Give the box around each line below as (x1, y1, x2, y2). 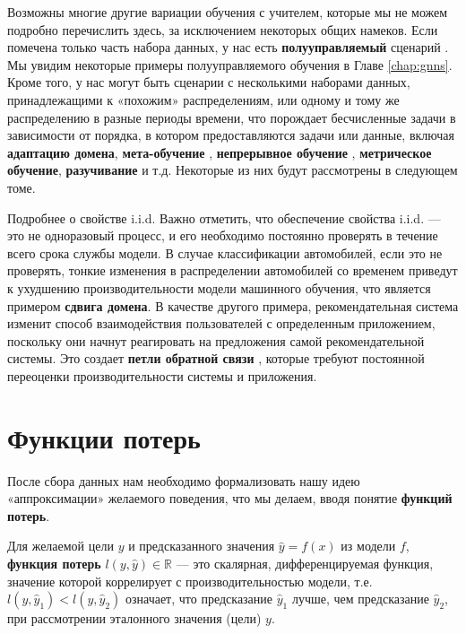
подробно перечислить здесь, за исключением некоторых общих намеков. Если (7, 20, 438, 39)
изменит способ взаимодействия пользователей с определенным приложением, (7, 314, 436, 333)
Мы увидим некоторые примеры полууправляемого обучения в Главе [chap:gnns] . (7, 55, 453, 74)
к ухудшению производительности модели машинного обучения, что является (7, 278, 431, 297)
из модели (341, 536, 396, 555)
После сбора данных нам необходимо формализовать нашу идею (7, 471, 360, 490)
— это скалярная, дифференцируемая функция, (176, 553, 434, 572)
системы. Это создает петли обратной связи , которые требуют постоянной (7, 349, 425, 368)
